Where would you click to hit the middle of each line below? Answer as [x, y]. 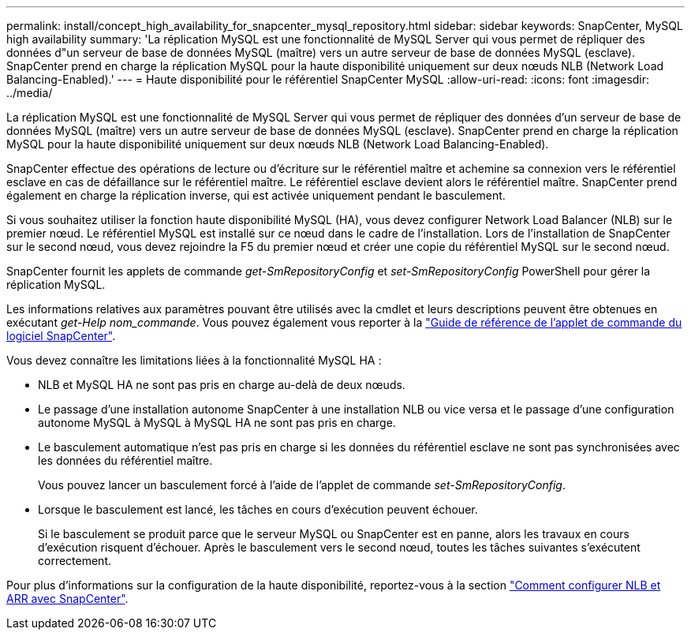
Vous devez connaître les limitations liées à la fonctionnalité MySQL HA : [194, 360]
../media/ [30, 93]
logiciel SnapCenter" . [61, 336]
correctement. [75, 561]
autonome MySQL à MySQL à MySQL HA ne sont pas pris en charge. [217, 423]
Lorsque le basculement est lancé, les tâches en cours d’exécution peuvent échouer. [258, 509]
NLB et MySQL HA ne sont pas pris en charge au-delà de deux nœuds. [222, 385]
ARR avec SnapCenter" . [67, 599]
